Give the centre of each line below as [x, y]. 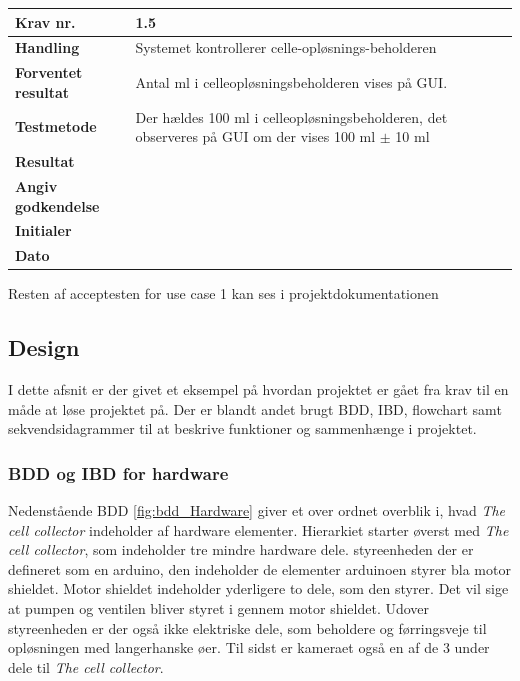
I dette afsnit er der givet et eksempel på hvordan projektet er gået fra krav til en [258, 389]
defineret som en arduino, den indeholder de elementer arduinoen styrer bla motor [259, 568]
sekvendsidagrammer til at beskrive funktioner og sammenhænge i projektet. [242, 428]
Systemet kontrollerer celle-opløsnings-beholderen [286, 47]
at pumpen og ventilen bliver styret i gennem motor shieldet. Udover [219, 608]
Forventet [49, 72]
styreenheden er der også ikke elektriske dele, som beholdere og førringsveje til [247, 627]
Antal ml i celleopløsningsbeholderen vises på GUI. [291, 81]
